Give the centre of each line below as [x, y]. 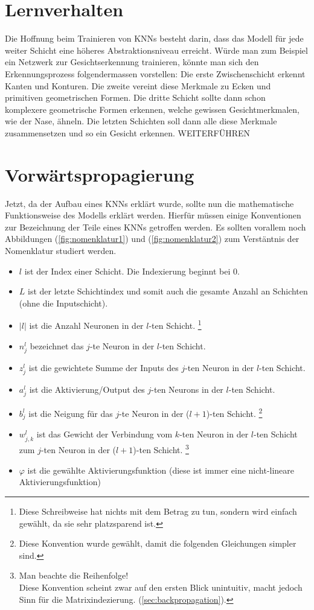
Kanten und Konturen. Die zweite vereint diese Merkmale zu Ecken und [138, 85]
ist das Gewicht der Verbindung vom [104, 434]
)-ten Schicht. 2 [234, 412]
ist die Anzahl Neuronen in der [86, 325]
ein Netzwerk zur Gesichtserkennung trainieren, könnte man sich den [132, 62]
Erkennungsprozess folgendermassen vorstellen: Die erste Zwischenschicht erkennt [155, 73]
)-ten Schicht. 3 [161, 449]
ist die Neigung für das [71, 413]
